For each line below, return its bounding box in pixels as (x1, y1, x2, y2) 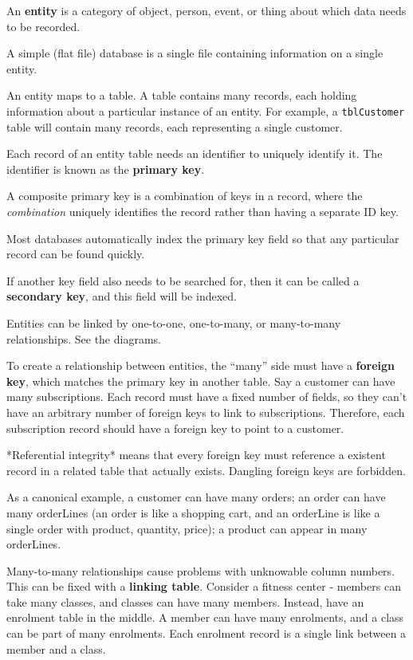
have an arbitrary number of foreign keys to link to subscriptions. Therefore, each (6, 403, 405, 420)
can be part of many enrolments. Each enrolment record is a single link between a (6, 625, 407, 642)
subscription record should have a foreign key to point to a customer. (6, 419, 344, 436)
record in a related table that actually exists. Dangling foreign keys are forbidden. (6, 462, 406, 478)
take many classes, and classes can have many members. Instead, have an (6, 593, 364, 610)
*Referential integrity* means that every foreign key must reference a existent (6, 446, 386, 463)
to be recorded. (6, 18, 81, 34)
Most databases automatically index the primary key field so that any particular (6, 230, 399, 246)
